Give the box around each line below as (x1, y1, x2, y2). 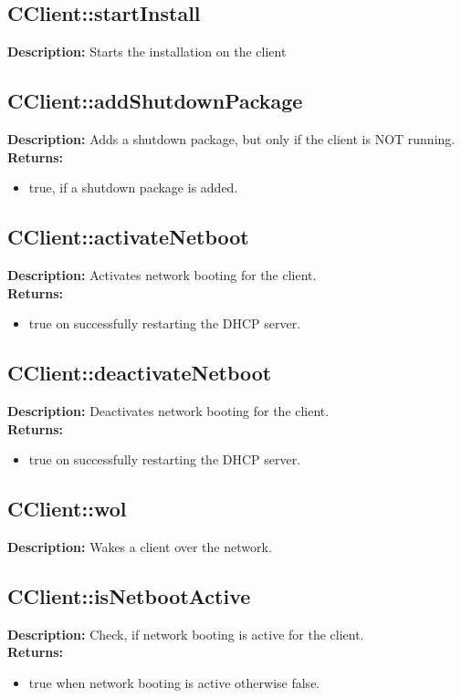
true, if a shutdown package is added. (28, 178, 238, 197)
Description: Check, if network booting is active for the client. (7, 624, 364, 643)
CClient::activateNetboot (7, 223, 249, 251)
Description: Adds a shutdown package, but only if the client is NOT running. (7, 130, 456, 148)
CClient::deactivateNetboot (7, 359, 272, 387)
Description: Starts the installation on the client (7, 42, 287, 61)
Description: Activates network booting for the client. (7, 265, 317, 284)
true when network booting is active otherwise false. (28, 672, 320, 692)
